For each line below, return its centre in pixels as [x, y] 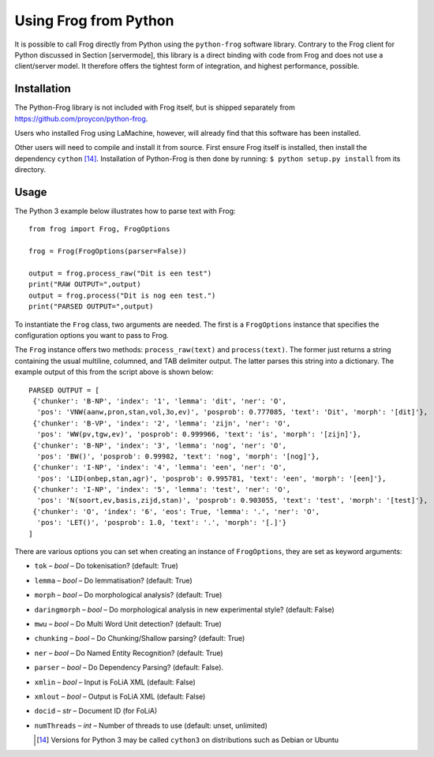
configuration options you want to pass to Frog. [92, 335]
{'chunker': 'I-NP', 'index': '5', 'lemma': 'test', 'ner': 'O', [162, 490]
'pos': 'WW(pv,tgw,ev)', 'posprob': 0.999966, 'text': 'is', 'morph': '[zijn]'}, [199, 435]
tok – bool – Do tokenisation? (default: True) [107, 566]
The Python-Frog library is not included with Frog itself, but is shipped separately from [155, 107]
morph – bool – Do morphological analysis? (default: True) [128, 595]
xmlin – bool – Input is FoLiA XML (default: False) [115, 682]
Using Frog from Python [94, 21]
